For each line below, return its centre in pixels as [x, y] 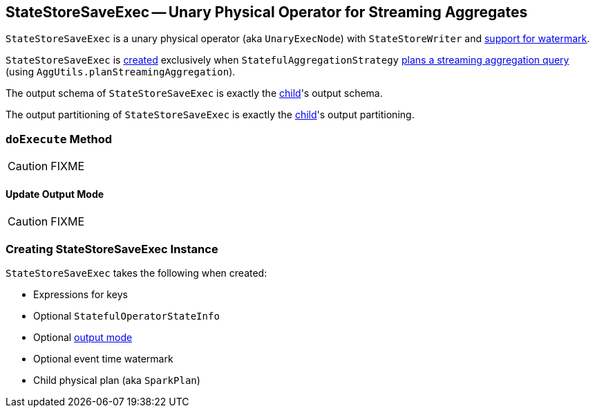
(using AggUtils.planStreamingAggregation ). [121, 72]
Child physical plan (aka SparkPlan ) [117, 380]
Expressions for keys [81, 295]
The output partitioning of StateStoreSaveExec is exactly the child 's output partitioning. [210, 115]
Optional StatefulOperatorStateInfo [126, 316]
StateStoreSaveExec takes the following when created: [136, 273]
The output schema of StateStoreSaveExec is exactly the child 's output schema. [194, 93]
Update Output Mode [55, 194]
